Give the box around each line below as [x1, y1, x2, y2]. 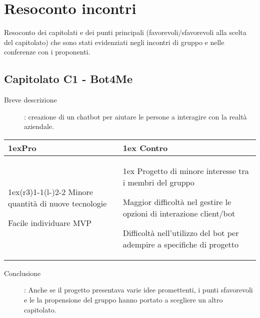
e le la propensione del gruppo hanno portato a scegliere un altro [24, 294, 223, 305]
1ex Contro [122, 141, 168, 153]
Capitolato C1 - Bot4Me [4, 71, 133, 86]
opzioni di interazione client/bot [122, 207, 235, 219]
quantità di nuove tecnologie [8, 197, 107, 209]
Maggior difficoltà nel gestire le [122, 195, 231, 207]
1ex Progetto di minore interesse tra [122, 164, 249, 176]
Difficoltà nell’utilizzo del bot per [122, 226, 239, 238]
